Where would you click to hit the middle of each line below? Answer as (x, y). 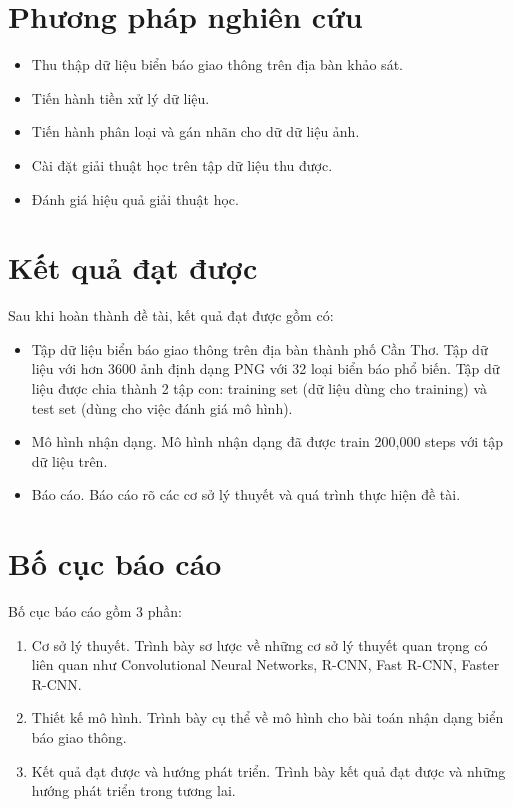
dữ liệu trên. (69, 460)
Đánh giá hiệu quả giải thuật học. (135, 198)
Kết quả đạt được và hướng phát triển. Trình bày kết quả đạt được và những (268, 770)
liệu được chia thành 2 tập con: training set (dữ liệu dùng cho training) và (259, 388)
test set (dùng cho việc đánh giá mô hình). (162, 407)
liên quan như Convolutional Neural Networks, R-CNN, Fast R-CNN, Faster (265, 664)
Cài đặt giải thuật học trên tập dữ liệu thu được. (182, 164)
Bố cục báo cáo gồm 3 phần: (95, 611)
